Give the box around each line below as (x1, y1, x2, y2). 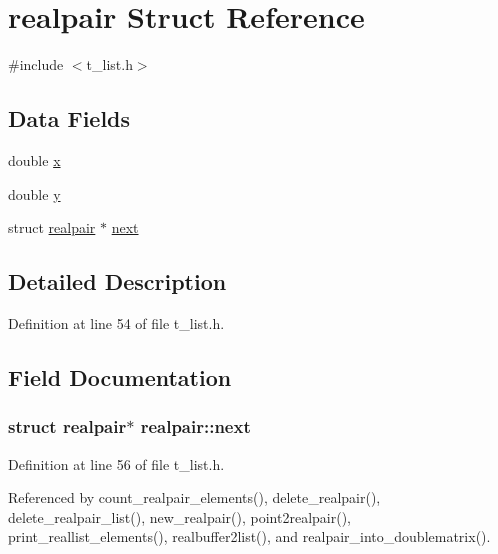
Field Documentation (8, 361, 232, 392)
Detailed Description (8, 266, 227, 297)
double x (8, 149, 61, 170)
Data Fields (8, 103, 131, 134)
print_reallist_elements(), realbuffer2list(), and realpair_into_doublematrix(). (8, 526, 491, 547)
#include (8, 54, 64, 75)
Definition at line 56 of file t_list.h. (8, 453, 225, 474)
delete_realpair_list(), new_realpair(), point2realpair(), (8, 506, 351, 527)
